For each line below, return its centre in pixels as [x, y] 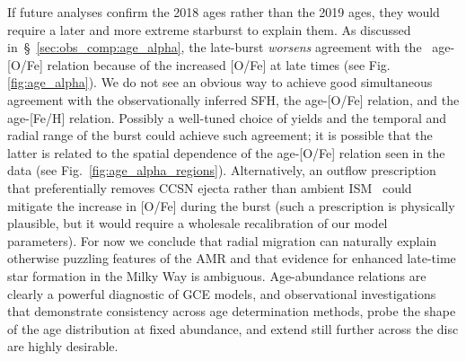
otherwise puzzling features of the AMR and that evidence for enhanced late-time [232, 258]
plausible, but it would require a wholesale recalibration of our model [198, 223]
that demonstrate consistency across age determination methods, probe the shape [232, 311]
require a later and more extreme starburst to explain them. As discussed [209, 29]
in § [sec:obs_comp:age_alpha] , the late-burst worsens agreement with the [215, 47]
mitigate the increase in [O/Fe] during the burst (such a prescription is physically [231, 205]
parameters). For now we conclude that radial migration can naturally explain [222, 240]
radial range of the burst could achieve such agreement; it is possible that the [220, 135]
